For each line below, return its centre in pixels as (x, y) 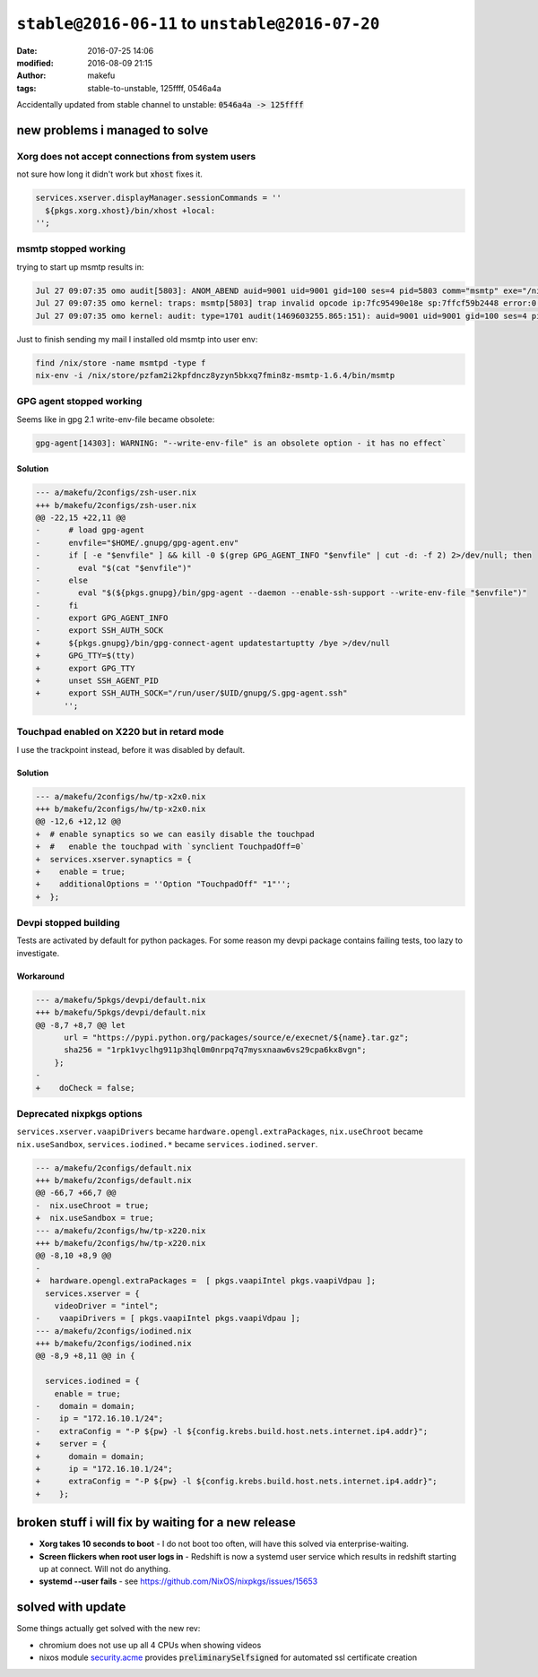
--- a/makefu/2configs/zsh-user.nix (116, 493)
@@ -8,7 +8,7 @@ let (80, 1025)
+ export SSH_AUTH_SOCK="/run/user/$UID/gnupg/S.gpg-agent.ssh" (191, 693)
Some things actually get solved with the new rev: (108, 1629)
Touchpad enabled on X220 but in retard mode (120, 732)
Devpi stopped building (68, 923)
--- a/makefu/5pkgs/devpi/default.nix (121, 1000)
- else (62, 580)
